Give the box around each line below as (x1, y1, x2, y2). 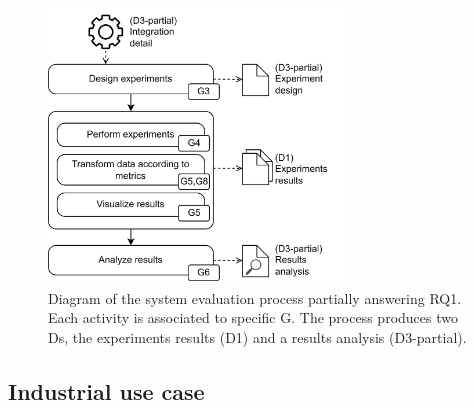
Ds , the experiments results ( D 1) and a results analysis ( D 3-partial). (48, 326, 467, 347)
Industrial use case (8, 375, 205, 406)
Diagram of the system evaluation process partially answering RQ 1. (48, 287, 462, 308)
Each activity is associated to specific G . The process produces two (48, 307, 458, 328)
